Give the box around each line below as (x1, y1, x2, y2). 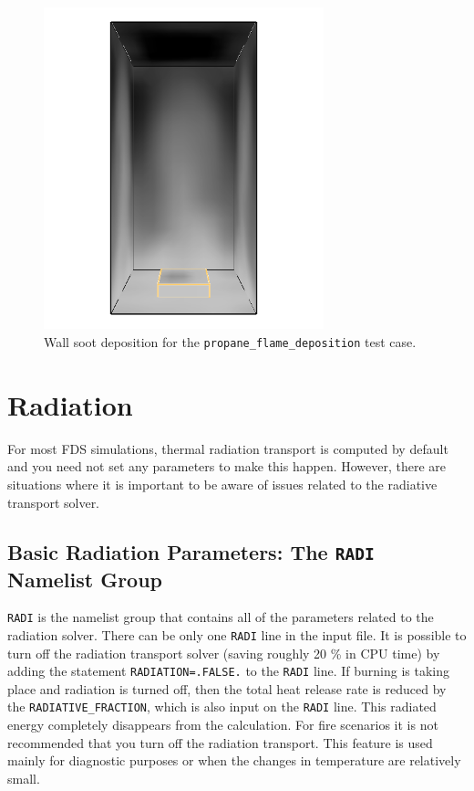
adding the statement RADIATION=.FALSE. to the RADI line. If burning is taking (7, 661, 450, 680)
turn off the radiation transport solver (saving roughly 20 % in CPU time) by (7, 643, 440, 662)
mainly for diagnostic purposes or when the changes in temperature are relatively (7, 751, 461, 770)
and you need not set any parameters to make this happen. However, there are (7, 457, 447, 476)
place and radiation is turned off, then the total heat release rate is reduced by (7, 679, 447, 698)
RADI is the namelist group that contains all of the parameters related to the (7, 607, 434, 627)
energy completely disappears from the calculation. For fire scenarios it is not (7, 715, 438, 734)
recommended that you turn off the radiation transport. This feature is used (7, 733, 433, 752)
